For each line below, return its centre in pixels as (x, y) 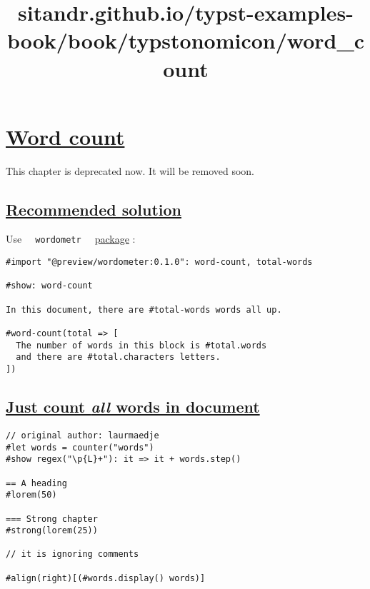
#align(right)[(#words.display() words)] (106, 578)
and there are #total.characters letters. (118, 357)
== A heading (36, 483)
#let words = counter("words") (80, 447)
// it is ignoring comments (72, 554)
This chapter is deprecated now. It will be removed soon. (130, 170)
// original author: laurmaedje (82, 435)
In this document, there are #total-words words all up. (144, 309)
